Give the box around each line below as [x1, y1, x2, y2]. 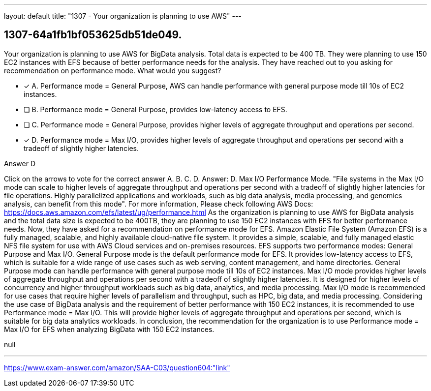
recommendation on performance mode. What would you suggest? [4, 66, 221, 75]
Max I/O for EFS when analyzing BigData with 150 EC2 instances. [4, 325, 215, 333]
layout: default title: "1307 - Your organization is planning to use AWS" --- [4, 12, 242, 20]
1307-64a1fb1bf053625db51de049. [4, 29, 182, 41]
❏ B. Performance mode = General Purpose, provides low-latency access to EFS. [24, 105, 287, 114]
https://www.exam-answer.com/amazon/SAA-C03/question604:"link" [4, 363, 230, 372]
